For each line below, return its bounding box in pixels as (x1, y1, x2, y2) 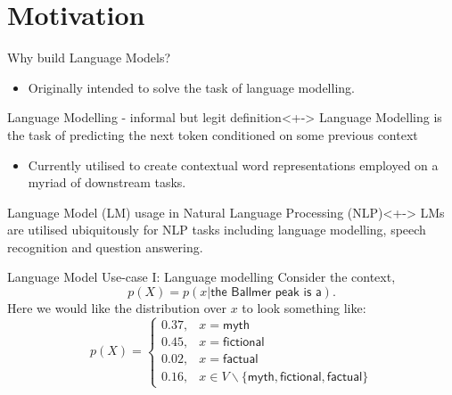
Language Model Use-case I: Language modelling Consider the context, (7, 267, 396, 286)
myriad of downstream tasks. (28, 173, 186, 192)
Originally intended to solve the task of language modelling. (28, 78, 355, 96)
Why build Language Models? (7, 48, 171, 67)
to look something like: (242, 299, 366, 317)
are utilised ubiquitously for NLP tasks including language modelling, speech (7, 220, 426, 239)
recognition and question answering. (7, 237, 203, 256)
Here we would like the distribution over (7, 299, 226, 317)
